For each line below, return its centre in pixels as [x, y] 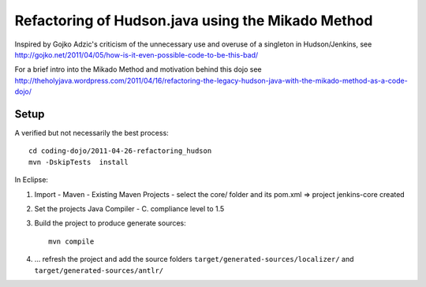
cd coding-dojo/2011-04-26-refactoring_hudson [120, 151]
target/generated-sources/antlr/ [99, 270]
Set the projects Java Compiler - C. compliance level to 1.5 [129, 208]
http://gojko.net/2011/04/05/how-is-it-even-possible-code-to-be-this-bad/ [136, 54]
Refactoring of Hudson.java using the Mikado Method [194, 20]
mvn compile [71, 241]
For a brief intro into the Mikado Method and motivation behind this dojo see [138, 69]
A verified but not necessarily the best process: [92, 133]
